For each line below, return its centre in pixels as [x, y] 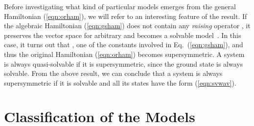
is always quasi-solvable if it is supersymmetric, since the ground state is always [124, 63]
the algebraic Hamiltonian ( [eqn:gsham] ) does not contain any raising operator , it [127, 26]
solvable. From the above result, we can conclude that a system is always [113, 73]
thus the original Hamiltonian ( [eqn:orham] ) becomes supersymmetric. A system [124, 54]
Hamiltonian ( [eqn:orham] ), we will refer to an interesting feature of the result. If [126, 16]
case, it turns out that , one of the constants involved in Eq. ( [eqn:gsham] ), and [124, 45]
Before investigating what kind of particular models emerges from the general [120, 6]
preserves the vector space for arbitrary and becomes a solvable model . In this [123, 35]
